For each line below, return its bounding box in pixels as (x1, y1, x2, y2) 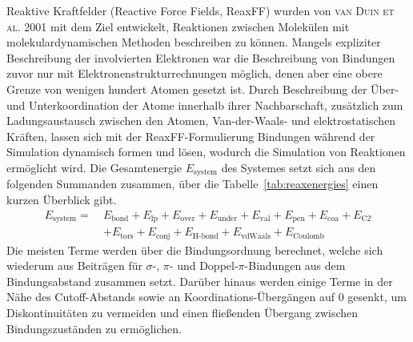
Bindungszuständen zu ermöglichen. (6, 320, 182, 336)
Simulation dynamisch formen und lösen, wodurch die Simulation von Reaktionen (6, 143, 406, 160)
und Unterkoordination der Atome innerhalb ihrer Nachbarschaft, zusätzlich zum (6, 96, 403, 113)
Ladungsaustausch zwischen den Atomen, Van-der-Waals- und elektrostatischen (6, 112, 396, 129)
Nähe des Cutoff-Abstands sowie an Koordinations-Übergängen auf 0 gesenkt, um (6, 288, 407, 305)
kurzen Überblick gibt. (6, 191, 117, 207)
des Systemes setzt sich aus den (221, 159, 376, 175)
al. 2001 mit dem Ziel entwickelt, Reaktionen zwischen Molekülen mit (6, 18, 350, 34)
